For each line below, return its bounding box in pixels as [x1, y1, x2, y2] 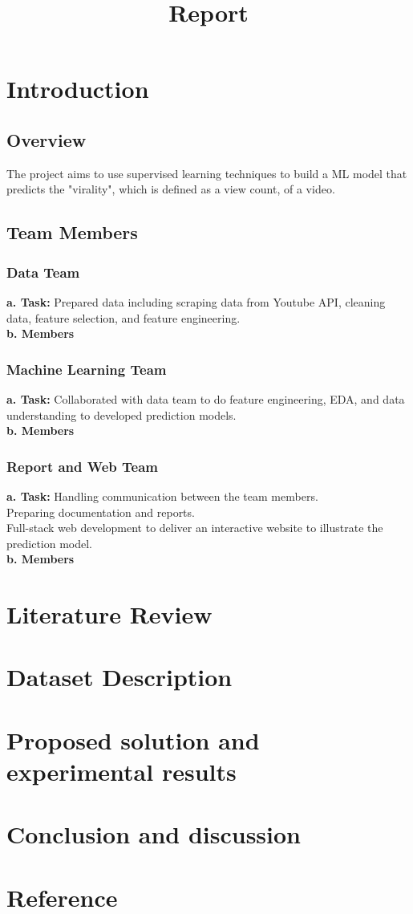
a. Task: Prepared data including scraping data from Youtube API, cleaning [6, 293, 386, 310]
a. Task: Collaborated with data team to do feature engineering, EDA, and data [6, 390, 405, 407]
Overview [6, 127, 87, 152]
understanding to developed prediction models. [6, 406, 237, 423]
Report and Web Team [6, 456, 158, 476]
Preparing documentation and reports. [6, 503, 195, 520]
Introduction [6, 72, 149, 105]
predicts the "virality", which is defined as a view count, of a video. [6, 181, 335, 197]
